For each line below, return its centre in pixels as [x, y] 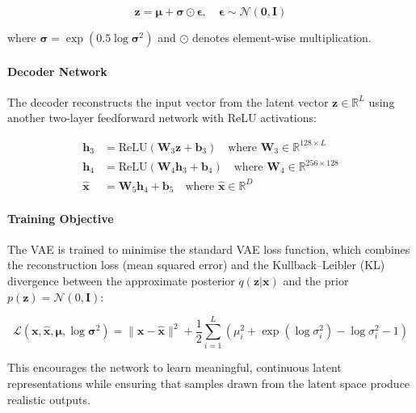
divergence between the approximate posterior [121, 281]
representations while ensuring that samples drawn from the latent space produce [209, 383]
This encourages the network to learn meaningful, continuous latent [174, 367]
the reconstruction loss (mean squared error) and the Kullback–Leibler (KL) [196, 265]
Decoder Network [57, 71]
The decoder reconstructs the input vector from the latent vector [168, 101]
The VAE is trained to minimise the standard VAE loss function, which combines [209, 249]
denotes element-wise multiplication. [282, 37]
